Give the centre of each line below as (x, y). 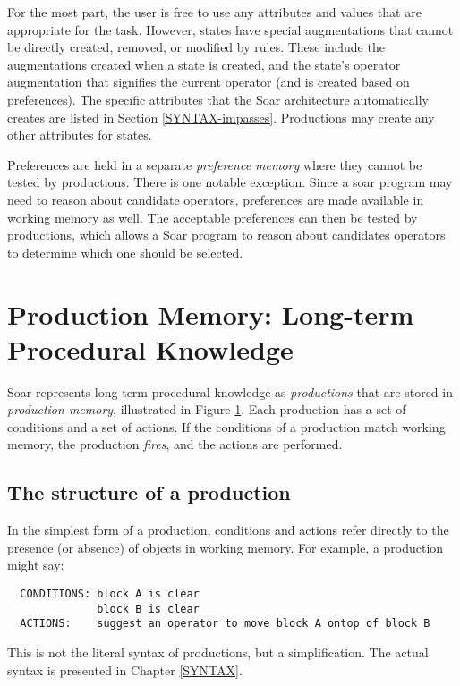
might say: (36, 565)
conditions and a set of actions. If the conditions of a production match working (226, 426)
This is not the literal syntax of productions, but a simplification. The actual (218, 652)
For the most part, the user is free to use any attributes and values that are (214, 12)
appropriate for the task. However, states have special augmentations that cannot (230, 29)
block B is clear (148, 609)
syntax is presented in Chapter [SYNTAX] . (125, 669)
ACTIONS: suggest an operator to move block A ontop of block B (225, 624)
